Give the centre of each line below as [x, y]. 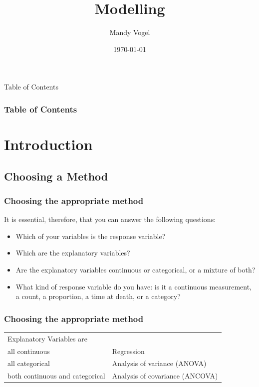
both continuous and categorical [56, 376]
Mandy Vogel [130, 32]
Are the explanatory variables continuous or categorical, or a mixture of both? [135, 269]
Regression [128, 351]
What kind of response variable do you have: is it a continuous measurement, [134, 286]
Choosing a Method [56, 176]
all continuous [29, 351]
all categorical [29, 363]
